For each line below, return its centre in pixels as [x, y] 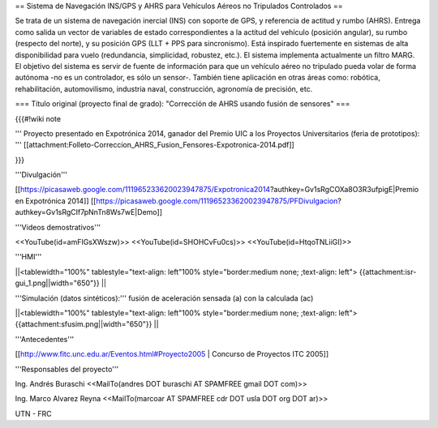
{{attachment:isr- [388, 272]
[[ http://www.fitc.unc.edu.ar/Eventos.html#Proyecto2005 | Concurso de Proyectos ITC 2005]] [172, 354]
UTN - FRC [33, 413]
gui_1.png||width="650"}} [58, 283]
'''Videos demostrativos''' [58, 227]
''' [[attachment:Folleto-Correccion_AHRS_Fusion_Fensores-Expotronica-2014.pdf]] [155, 145]
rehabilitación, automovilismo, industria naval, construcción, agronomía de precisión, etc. [164, 88]
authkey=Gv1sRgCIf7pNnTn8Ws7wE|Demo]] [88, 212]
